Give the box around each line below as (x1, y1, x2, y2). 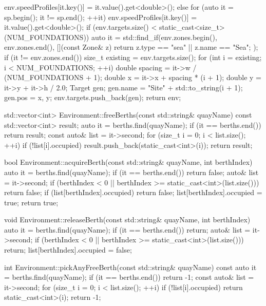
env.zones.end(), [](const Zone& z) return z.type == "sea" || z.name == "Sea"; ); (4, 42, 258, 52)
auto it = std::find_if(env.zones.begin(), (91, 31, 217, 42)
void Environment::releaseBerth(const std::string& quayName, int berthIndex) (4, 214, 251, 225)
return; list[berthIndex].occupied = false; (4, 244, 132, 255)
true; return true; (4, 197, 59, 207)
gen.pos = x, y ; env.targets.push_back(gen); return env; (4, 92, 181, 103)
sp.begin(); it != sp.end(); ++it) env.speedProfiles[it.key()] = (4, 11, 197, 22)
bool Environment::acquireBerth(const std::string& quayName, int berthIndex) (4, 157, 253, 167)
